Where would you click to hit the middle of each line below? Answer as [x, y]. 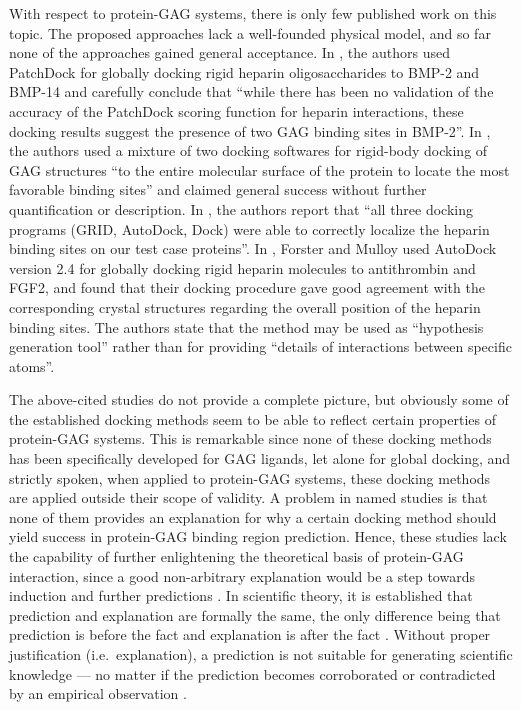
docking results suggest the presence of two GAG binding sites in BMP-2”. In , [250, 130]
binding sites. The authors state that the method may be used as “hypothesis [246, 326]
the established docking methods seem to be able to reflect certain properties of [253, 418]
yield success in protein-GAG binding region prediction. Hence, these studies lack [258, 536]
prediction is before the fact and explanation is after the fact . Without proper [250, 634]
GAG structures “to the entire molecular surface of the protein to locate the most [259, 169]
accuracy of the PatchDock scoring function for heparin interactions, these [236, 110]
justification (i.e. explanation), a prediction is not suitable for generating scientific [261, 654]
